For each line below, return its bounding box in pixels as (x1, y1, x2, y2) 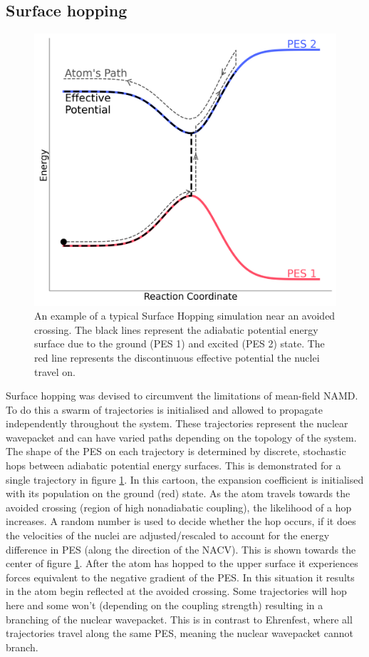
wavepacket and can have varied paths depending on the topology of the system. (6, 429, 357, 444)
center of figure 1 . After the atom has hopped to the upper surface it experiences (6, 556, 358, 571)
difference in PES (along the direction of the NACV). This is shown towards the (6, 541, 356, 556)
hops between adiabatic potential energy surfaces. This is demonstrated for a (6, 458, 341, 473)
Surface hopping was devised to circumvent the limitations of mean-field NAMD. (6, 388, 358, 403)
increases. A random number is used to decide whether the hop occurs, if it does (6, 514, 356, 529)
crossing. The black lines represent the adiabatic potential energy (34, 322, 318, 337)
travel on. (34, 364, 76, 379)
